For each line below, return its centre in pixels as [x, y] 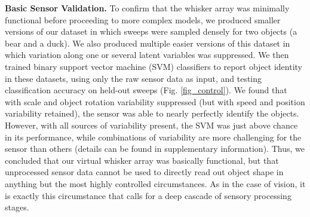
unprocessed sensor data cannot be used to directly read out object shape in [144, 172]
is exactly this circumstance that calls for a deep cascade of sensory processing [148, 195]
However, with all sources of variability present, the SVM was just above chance [151, 125]
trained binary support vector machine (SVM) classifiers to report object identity [154, 66]
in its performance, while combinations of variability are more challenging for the [153, 137]
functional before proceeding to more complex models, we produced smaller [143, 19]
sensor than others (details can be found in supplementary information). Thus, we [155, 149]
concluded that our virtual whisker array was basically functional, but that [142, 160]
